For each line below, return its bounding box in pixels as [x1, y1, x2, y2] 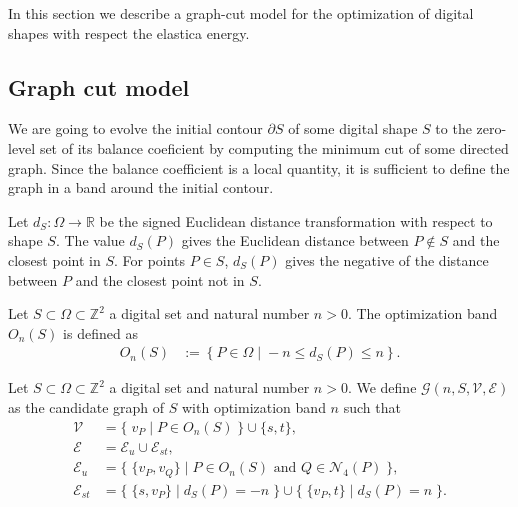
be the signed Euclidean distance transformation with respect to [99, 210, 493, 231]
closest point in [8, 249, 101, 270]
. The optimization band [347, 303, 498, 324]
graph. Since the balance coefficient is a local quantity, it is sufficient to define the [8, 157, 510, 178]
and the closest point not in [75, 269, 245, 290]
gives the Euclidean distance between [181, 230, 409, 251]
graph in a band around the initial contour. [8, 177, 274, 198]
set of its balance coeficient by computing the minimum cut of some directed [39, 137, 509, 158]
